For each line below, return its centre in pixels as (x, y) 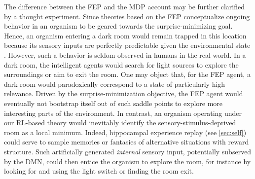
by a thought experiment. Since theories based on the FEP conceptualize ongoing (127, 16)
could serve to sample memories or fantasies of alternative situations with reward (127, 142)
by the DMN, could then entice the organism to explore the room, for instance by (127, 161)
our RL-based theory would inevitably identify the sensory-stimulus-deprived (120, 123)
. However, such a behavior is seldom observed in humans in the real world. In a (125, 54)
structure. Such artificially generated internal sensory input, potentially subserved (128, 151)
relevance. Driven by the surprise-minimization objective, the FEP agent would (124, 93)
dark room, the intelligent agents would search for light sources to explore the (121, 64)
